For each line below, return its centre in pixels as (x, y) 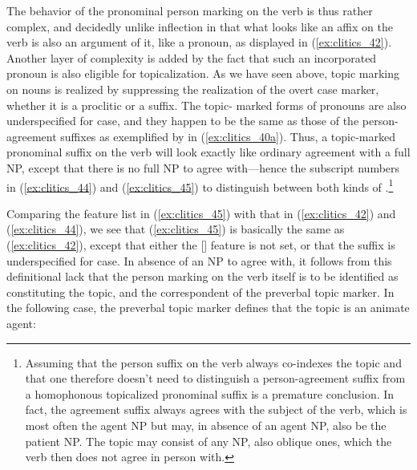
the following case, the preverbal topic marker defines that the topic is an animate (208, 308)
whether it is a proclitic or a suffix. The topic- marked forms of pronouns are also (206, 105)
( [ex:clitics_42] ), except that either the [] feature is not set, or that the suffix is (201, 244)
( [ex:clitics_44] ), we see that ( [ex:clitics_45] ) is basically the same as (176, 229)
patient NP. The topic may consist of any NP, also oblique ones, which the (208, 441)
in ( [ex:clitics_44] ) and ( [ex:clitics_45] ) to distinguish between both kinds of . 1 (200, 185)
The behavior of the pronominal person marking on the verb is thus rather (190, 10)
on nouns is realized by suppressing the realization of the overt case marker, (193, 89)
